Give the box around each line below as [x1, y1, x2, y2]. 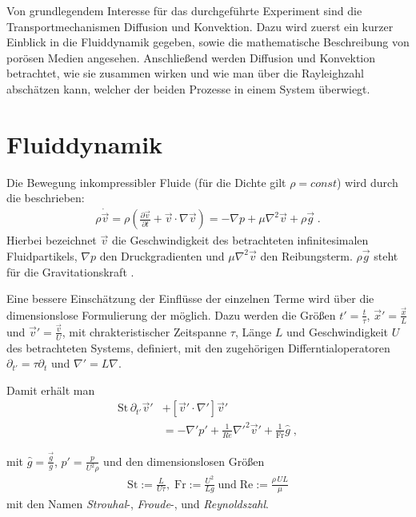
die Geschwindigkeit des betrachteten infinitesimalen [111, 232, 369, 249]
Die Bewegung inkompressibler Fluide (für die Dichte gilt [6, 173, 286, 190]
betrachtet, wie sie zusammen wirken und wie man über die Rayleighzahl [6, 65, 364, 82]
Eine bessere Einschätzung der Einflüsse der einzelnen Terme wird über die [6, 290, 374, 307]
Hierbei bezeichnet [6, 232, 97, 249]
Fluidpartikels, [6, 247, 78, 264]
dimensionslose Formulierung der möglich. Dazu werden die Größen [6, 306, 336, 323]
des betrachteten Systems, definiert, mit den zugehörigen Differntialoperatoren [6, 339, 390, 356]
